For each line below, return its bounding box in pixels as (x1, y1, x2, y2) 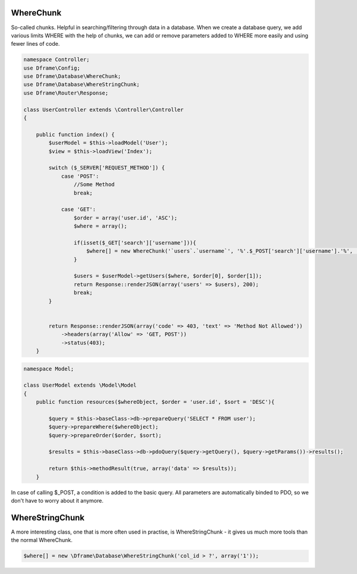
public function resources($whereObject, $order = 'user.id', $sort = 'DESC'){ (36, 399, 275, 406)
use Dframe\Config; (23, 64, 80, 71)
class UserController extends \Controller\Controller (23, 106, 184, 113)
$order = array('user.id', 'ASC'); (73, 214, 178, 221)
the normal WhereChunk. (11, 537, 73, 544)
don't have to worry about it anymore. (11, 497, 104, 504)
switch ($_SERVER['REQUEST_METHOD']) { (48, 164, 165, 171)
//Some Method (73, 181, 115, 188)
